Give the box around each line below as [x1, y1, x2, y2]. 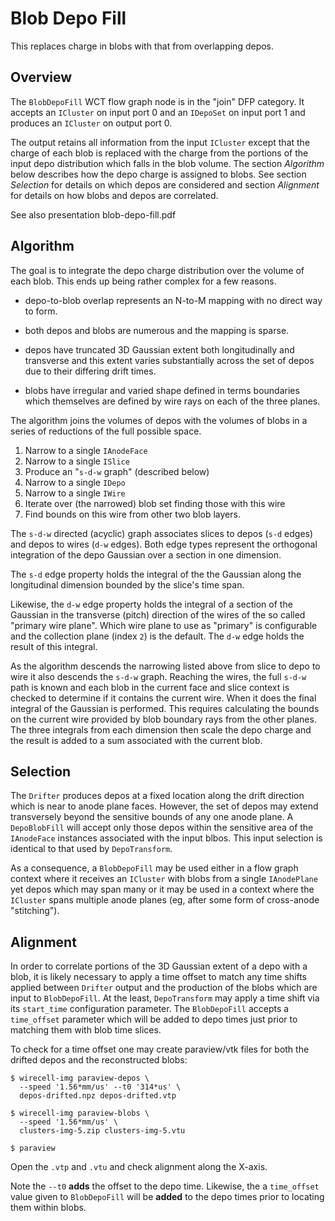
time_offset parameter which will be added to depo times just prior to [10, 1013, 298, 1026]
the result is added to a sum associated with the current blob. [10, 734, 263, 746]
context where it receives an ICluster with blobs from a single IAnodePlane [10, 873, 318, 885]
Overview [10, 69, 73, 86]
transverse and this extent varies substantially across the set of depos [24, 354, 315, 366]
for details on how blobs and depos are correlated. [10, 189, 219, 201]
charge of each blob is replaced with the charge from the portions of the [10, 147, 309, 159]
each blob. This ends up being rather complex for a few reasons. [10, 275, 277, 287]
